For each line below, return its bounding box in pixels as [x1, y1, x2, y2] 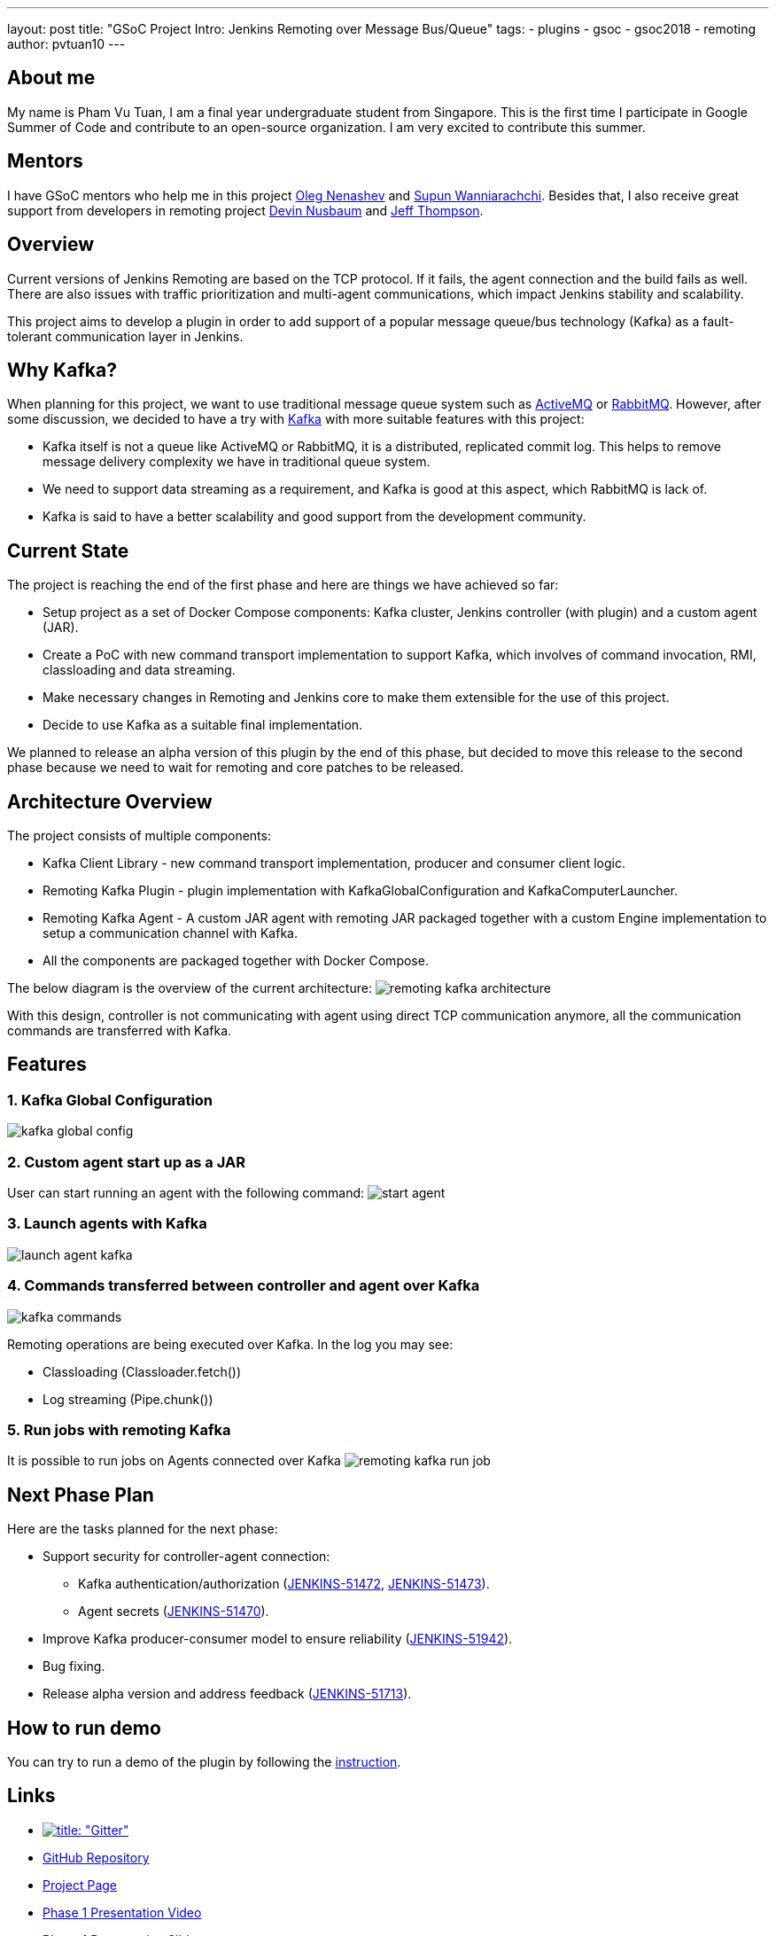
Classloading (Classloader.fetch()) [43, 1363, 242, 1379]
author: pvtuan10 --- [7, 36, 126, 51]
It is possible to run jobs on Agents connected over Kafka [7, 1453, 341, 1469]
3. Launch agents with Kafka [7, 1214, 207, 1233]
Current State [7, 539, 129, 562]
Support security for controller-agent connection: [43, 1549, 330, 1565]
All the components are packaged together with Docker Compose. [43, 953, 429, 969]
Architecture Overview [7, 790, 213, 813]
